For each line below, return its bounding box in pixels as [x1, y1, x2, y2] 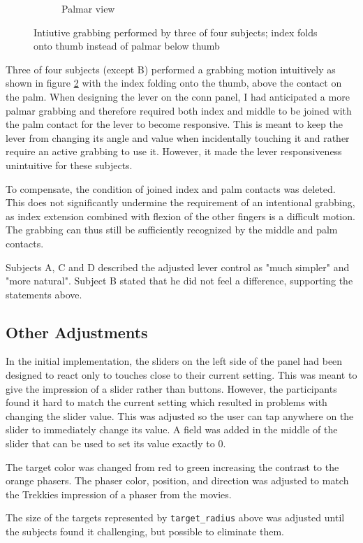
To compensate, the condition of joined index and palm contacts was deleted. [6, 181, 336, 196]
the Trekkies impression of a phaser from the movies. [6, 486, 232, 501]
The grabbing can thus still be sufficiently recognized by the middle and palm [6, 222, 338, 237]
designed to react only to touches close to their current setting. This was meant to [6, 368, 357, 382]
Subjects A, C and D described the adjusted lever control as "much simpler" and [6, 259, 350, 274]
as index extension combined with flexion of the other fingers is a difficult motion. [6, 208, 355, 223]
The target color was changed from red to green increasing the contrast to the [6, 459, 339, 474]
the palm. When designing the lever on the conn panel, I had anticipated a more [6, 89, 350, 103]
